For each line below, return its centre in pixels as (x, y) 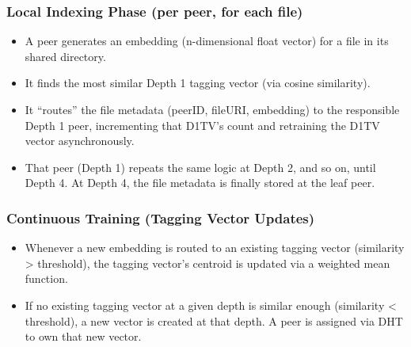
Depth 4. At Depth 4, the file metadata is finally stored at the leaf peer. (200, 183)
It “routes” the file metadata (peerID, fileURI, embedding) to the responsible (212, 109)
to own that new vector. (83, 336)
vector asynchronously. (80, 141)
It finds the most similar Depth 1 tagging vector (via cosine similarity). (198, 83)
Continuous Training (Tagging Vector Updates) (161, 217)
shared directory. (65, 56)
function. (46, 278)
